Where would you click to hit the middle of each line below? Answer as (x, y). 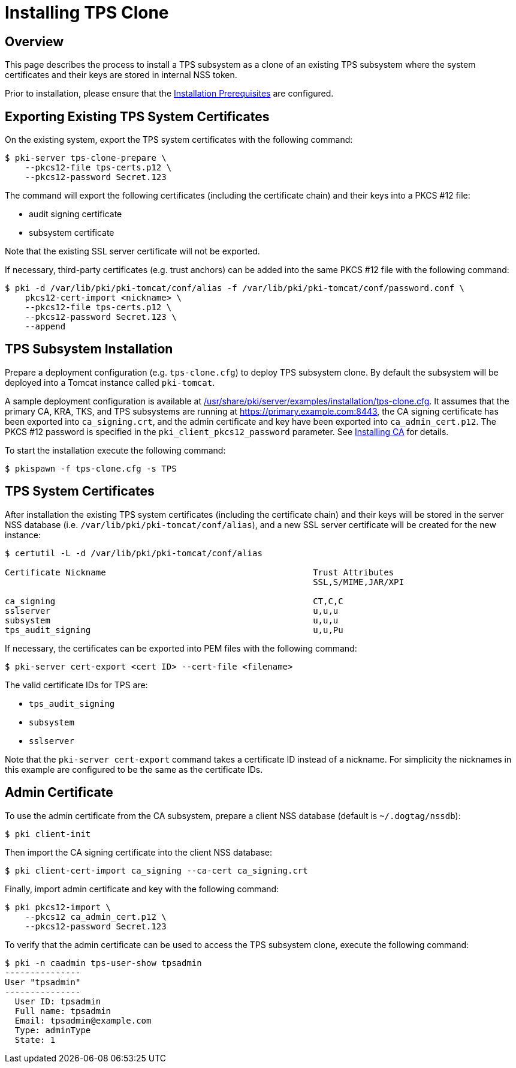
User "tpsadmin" (43, 982)
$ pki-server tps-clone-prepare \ (86, 158)
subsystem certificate (72, 233)
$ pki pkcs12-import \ (58, 907)
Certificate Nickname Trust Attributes (200, 572)
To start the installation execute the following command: (115, 450)
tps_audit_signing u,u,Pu (174, 630)
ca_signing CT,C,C (174, 601)
